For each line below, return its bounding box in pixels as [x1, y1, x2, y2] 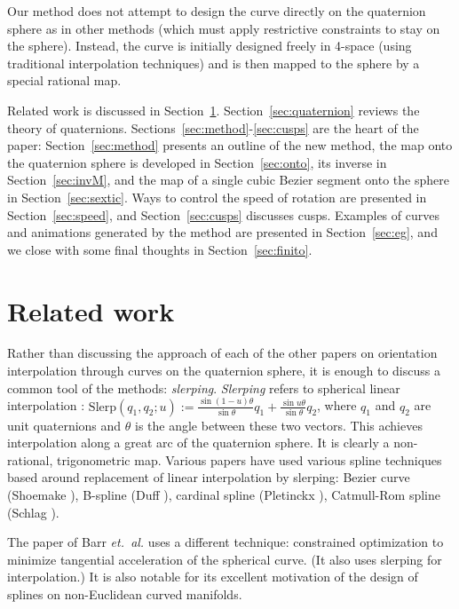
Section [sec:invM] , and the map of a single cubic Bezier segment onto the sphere [7, 170, 449, 189]
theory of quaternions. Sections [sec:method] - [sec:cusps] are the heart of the [7, 118, 419, 137]
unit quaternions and [7, 415, 122, 434]
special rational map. [7, 71, 122, 90]
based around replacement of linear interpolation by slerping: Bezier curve [7, 468, 410, 486]
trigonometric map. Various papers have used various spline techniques [57, 450, 442, 469]
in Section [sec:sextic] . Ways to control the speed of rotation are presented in [7, 187, 427, 206]
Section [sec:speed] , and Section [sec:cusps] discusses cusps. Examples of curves [7, 205, 439, 224]
